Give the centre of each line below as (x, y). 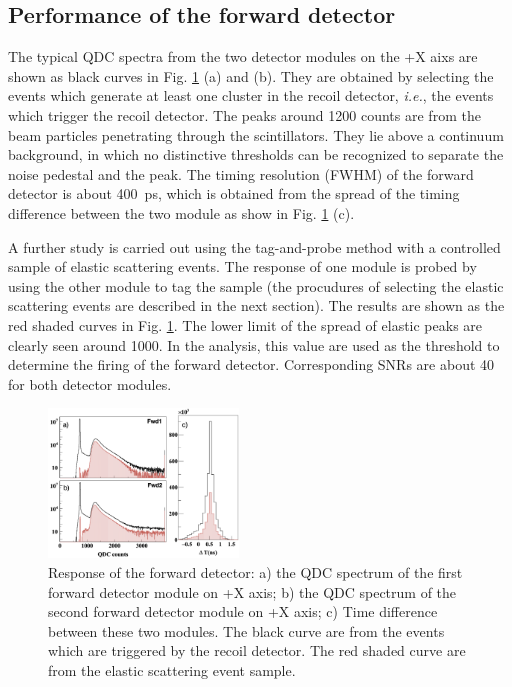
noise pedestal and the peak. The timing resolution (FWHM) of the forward (241, 173)
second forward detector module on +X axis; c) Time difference (243, 611)
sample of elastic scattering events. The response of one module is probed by (242, 266)
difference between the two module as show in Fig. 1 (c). (181, 212)
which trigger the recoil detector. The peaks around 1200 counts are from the (244, 114)
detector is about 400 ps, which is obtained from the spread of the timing (234, 193)
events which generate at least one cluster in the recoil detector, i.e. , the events (251, 95)
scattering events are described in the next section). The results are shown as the (256, 305)
